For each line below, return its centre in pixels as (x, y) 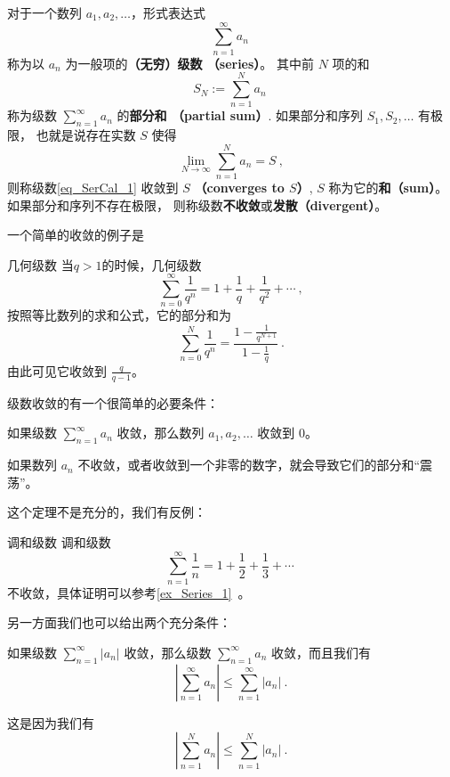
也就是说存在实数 (86, 135)
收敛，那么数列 (161, 433)
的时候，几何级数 (152, 264)
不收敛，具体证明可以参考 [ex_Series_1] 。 (129, 592)
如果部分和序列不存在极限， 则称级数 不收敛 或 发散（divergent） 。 (197, 204)
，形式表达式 (169, 12)
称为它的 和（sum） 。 (388, 187)
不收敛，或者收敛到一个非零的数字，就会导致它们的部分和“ (249, 465)
